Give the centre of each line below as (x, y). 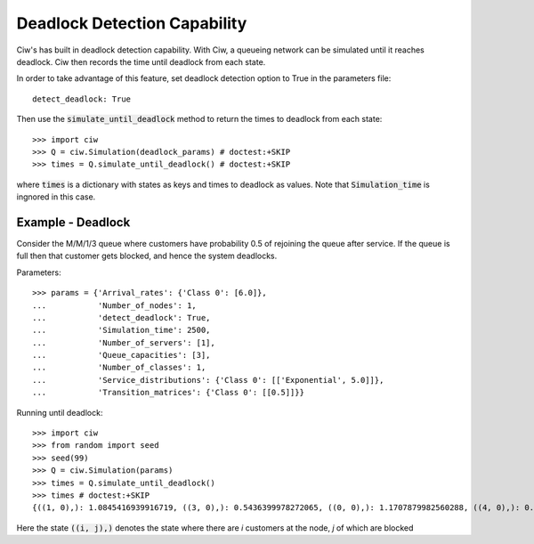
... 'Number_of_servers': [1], (124, 342)
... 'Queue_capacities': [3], (121, 355)
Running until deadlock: (60, 412)
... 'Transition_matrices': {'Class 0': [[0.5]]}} (168, 393)
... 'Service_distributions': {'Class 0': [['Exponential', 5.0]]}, (208, 380)
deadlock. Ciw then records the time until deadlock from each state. (141, 61)
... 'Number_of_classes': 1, (119, 368)
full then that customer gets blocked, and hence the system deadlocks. (147, 256)
